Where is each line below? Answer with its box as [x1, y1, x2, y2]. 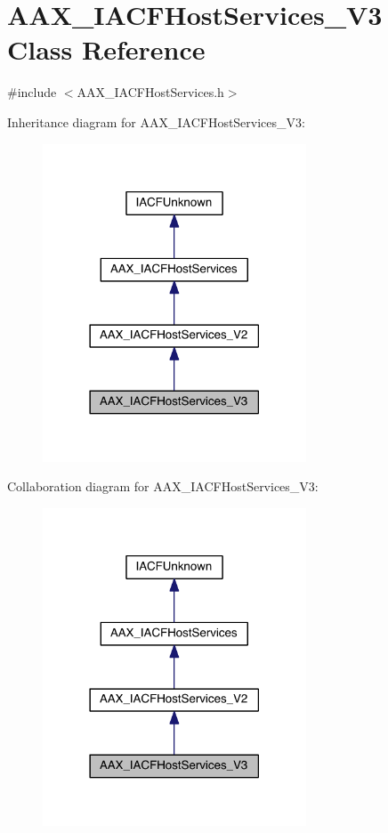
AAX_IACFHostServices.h [77, 83, 224, 101]
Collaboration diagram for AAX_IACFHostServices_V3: [7, 477, 319, 496]
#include [7, 83, 57, 101]
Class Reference [7, 31, 206, 68]
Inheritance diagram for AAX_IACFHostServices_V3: [7, 112, 305, 131]
